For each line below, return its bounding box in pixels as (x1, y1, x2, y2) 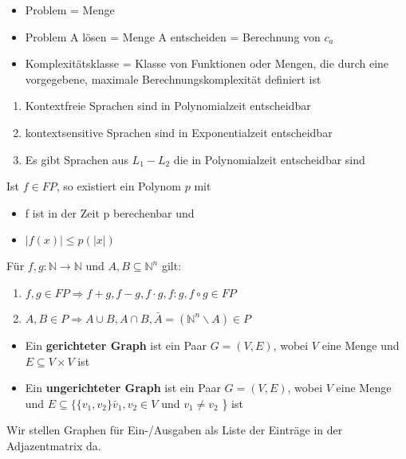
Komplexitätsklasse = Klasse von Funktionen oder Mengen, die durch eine (25, 55, 389, 72)
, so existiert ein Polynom (56, 178, 181, 194)
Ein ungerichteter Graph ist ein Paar (25, 379, 221, 396)
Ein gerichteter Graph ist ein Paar (25, 336, 207, 353)
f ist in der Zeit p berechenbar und (25, 204, 195, 221)
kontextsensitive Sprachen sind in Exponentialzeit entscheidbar (25, 124, 333, 140)
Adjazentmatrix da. (6, 437, 101, 453)
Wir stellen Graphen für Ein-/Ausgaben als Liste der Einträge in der (6, 422, 343, 438)
